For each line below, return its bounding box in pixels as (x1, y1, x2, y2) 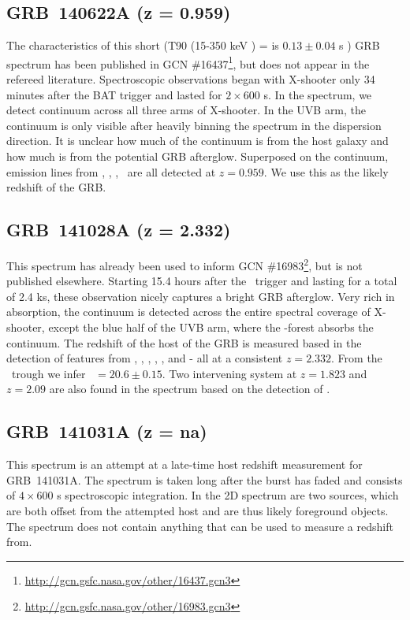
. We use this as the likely (263, 163, 389, 180)
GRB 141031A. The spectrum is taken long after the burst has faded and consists (6, 471, 403, 488)
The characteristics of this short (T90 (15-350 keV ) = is (6, 37, 279, 54)
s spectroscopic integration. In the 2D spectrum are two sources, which (57, 487, 399, 503)
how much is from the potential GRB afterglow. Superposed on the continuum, (6, 148, 389, 165)
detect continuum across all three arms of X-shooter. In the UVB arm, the (6, 102, 367, 118)
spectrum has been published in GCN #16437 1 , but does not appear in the (6, 53, 370, 72)
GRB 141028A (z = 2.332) (6, 217, 231, 242)
